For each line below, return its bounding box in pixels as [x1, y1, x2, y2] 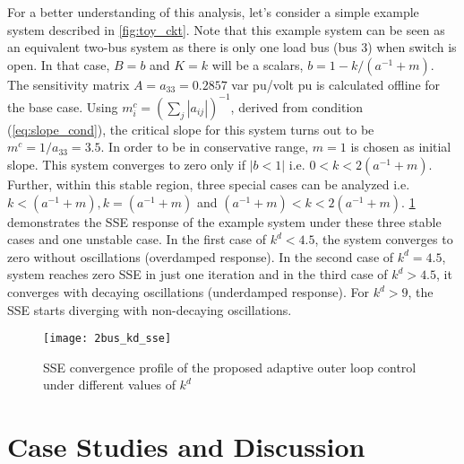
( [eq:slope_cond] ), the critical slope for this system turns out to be [7, 119, 374, 138]
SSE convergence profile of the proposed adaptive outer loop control [43, 357, 417, 376]
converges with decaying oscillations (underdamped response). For [7, 283, 370, 302]
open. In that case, [7, 55, 110, 74]
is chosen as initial [350, 137, 451, 156]
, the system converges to [314, 230, 453, 249]
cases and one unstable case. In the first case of [7, 230, 267, 249]
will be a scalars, [211, 55, 304, 74]
